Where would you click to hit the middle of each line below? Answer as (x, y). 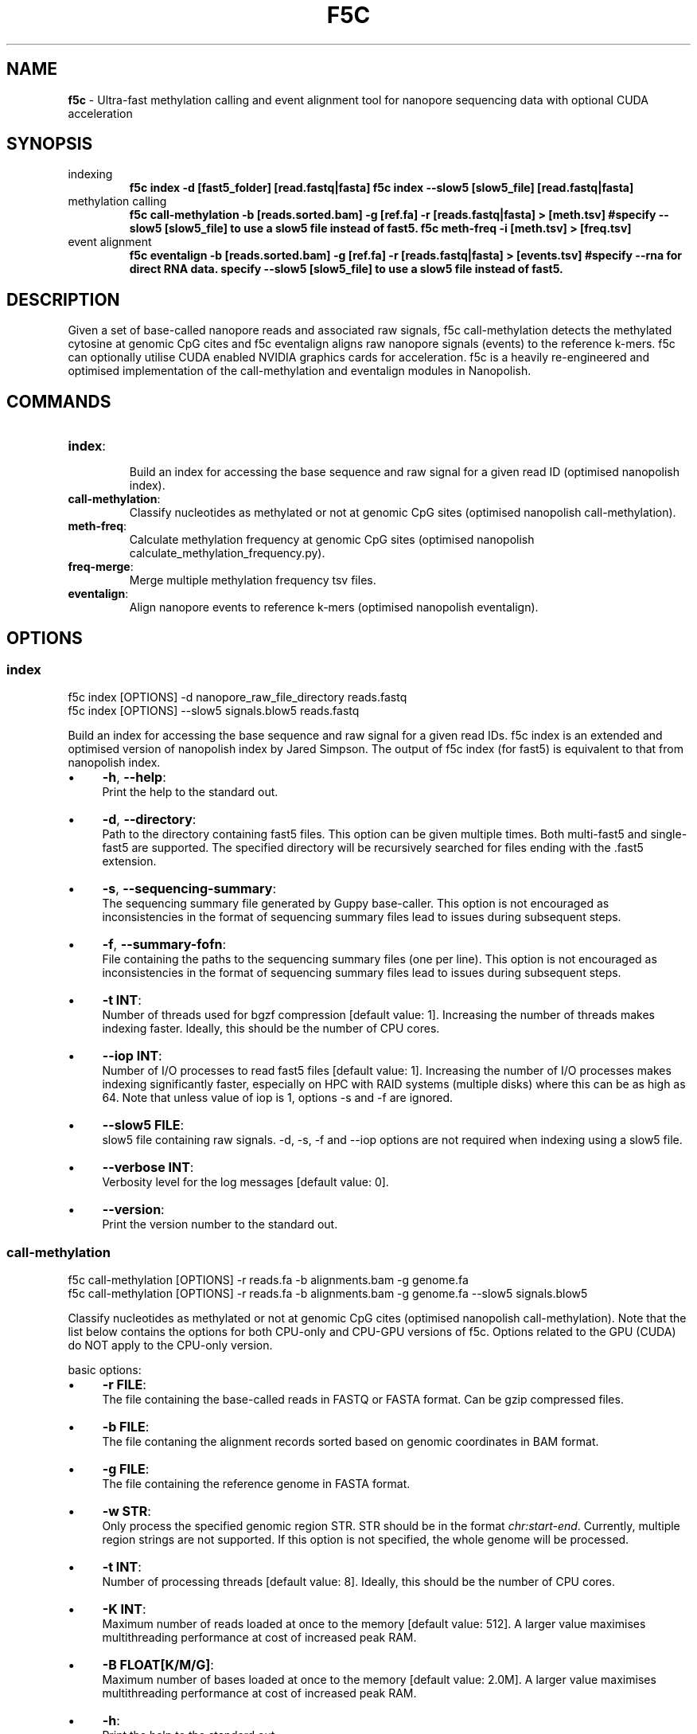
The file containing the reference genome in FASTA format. (256, 1484)
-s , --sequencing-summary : (189, 889)
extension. (129, 861)
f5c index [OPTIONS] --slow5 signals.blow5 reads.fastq (214, 711)
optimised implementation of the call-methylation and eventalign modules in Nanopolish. (300, 371)
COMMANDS (59, 401)
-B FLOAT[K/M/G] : (158, 1665)
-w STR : (127, 1511)
